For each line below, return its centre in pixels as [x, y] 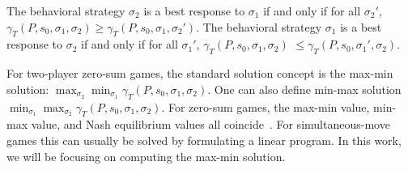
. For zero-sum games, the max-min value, [266, 106]
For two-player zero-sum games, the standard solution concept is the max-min [200, 73]
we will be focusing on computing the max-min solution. [146, 156]
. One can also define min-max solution [304, 89]
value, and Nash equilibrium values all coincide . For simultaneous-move [210, 124]
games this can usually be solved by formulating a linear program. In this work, [204, 140]
